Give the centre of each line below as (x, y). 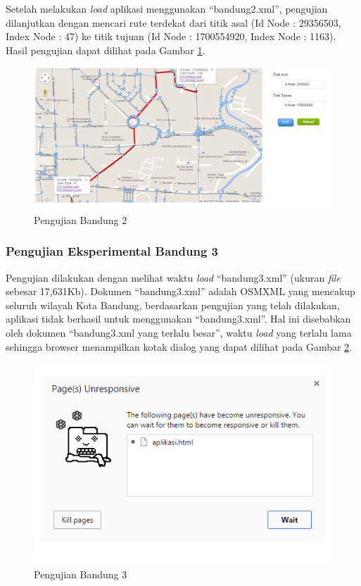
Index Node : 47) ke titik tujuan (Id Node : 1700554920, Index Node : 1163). (171, 36)
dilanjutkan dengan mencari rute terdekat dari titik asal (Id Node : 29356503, (173, 22)
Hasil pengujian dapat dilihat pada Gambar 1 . (106, 50)
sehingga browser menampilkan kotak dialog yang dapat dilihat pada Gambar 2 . (179, 346)
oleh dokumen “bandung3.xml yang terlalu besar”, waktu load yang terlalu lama (179, 333)
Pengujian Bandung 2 (81, 219)
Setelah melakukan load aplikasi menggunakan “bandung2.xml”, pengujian (167, 8)
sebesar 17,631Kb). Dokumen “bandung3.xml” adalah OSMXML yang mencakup (180, 291)
